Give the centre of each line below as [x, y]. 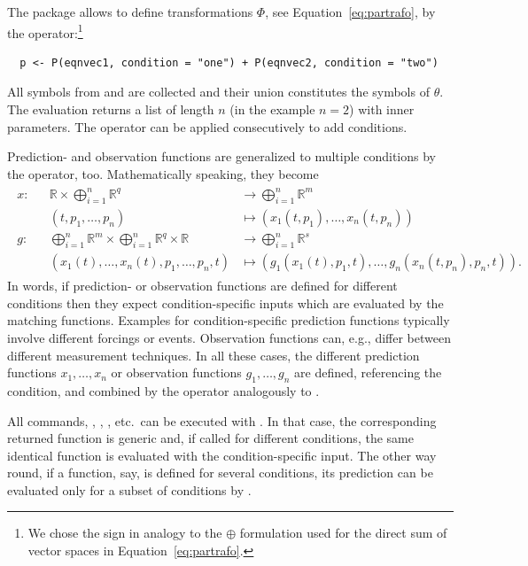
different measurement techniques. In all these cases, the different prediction [214, 355]
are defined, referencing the [368, 372]
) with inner [382, 109]
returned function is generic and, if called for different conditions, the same [210, 438]
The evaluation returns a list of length [111, 109]
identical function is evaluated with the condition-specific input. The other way [222, 455]
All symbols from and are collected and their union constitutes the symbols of [218, 92]
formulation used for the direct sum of [343, 533]
